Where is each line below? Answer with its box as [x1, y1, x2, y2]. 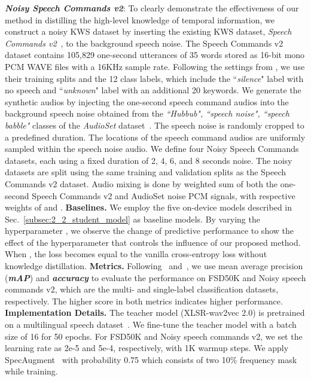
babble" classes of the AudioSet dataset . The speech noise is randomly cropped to [5, 118, 304, 131]
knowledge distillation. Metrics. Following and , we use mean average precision [5, 260, 303, 272]
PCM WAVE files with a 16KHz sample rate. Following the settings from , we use [5, 60, 305, 72]
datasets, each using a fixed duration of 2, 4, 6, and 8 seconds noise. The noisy [5, 154, 292, 166]
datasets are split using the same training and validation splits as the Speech [5, 166, 286, 178]
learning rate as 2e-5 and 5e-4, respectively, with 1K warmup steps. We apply [5, 342, 289, 354]
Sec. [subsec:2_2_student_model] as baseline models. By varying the [5, 212, 260, 225]
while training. [5, 365, 58, 377]
